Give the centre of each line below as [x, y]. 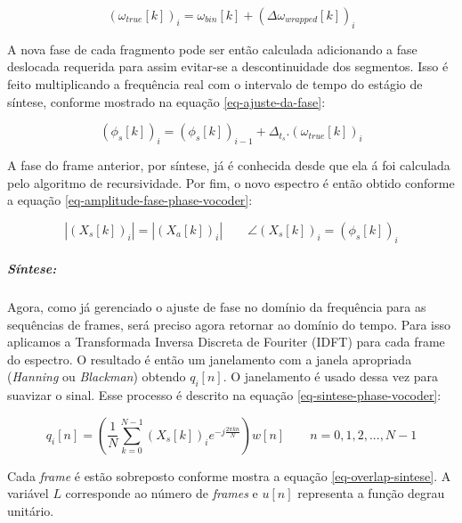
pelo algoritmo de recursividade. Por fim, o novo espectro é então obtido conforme [231, 182]
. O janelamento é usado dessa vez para [331, 376]
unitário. [31, 511]
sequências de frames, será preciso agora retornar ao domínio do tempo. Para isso [229, 324]
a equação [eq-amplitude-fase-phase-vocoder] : [130, 200]
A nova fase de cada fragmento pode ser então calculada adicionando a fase [212, 49]
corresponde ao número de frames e [162, 493]
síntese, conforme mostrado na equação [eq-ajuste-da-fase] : [166, 101]
